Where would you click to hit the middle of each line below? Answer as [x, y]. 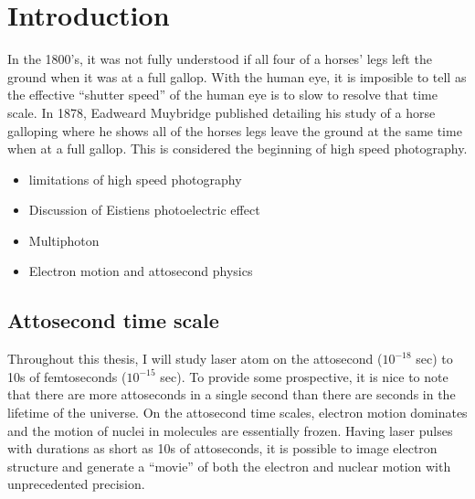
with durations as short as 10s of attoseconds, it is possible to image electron [222, 448]
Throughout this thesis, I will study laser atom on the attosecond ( [195, 359]
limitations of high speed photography [135, 179]
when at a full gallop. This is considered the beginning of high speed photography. [237, 149]
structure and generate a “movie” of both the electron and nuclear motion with [229, 466]
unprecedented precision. [76, 484]
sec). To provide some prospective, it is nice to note [304, 376]
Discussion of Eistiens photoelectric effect [144, 210]
